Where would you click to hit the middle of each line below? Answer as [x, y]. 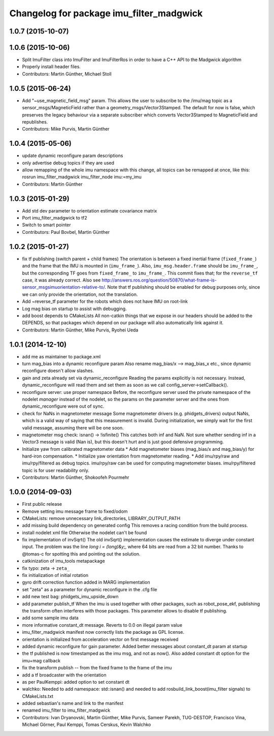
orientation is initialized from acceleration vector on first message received [100, 639]
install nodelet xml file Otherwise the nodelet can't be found [84, 532]
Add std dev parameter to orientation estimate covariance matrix [90, 210]
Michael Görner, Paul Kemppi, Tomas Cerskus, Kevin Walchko [87, 725]
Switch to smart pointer [46, 225]
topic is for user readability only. [56, 470]
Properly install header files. [52, 67]
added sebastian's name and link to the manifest [73, 703]
